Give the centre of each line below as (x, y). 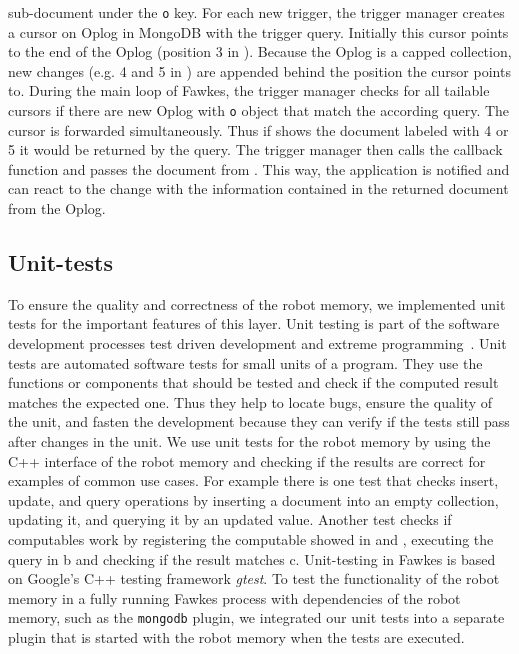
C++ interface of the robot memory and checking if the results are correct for (247, 460)
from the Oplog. (57, 208)
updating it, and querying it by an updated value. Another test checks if (230, 519)
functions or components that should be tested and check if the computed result (253, 382)
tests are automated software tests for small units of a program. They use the (245, 362)
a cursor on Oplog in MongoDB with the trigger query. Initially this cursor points (258, 31)
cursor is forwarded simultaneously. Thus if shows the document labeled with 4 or (258, 129)
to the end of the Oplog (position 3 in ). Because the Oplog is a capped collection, (260, 51)
